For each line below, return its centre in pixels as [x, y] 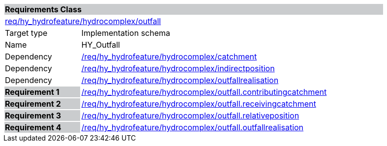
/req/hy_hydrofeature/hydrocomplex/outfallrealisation [180, 80]
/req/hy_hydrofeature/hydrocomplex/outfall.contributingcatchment [204, 92]
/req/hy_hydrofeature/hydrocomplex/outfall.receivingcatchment [199, 104]
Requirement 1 [32, 92]
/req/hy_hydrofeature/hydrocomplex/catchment [169, 57]
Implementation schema [126, 33]
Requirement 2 [33, 104]
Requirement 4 [33, 127]
